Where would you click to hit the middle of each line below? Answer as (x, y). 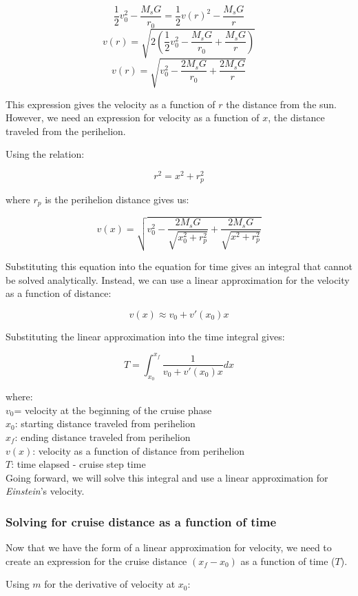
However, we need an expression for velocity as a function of (133, 117)
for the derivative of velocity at (110, 584)
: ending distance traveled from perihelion (103, 436)
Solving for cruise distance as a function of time (141, 521)
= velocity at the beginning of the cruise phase (113, 410)
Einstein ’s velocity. (45, 491)
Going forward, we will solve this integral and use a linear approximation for (167, 477)
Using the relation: (45, 154)
